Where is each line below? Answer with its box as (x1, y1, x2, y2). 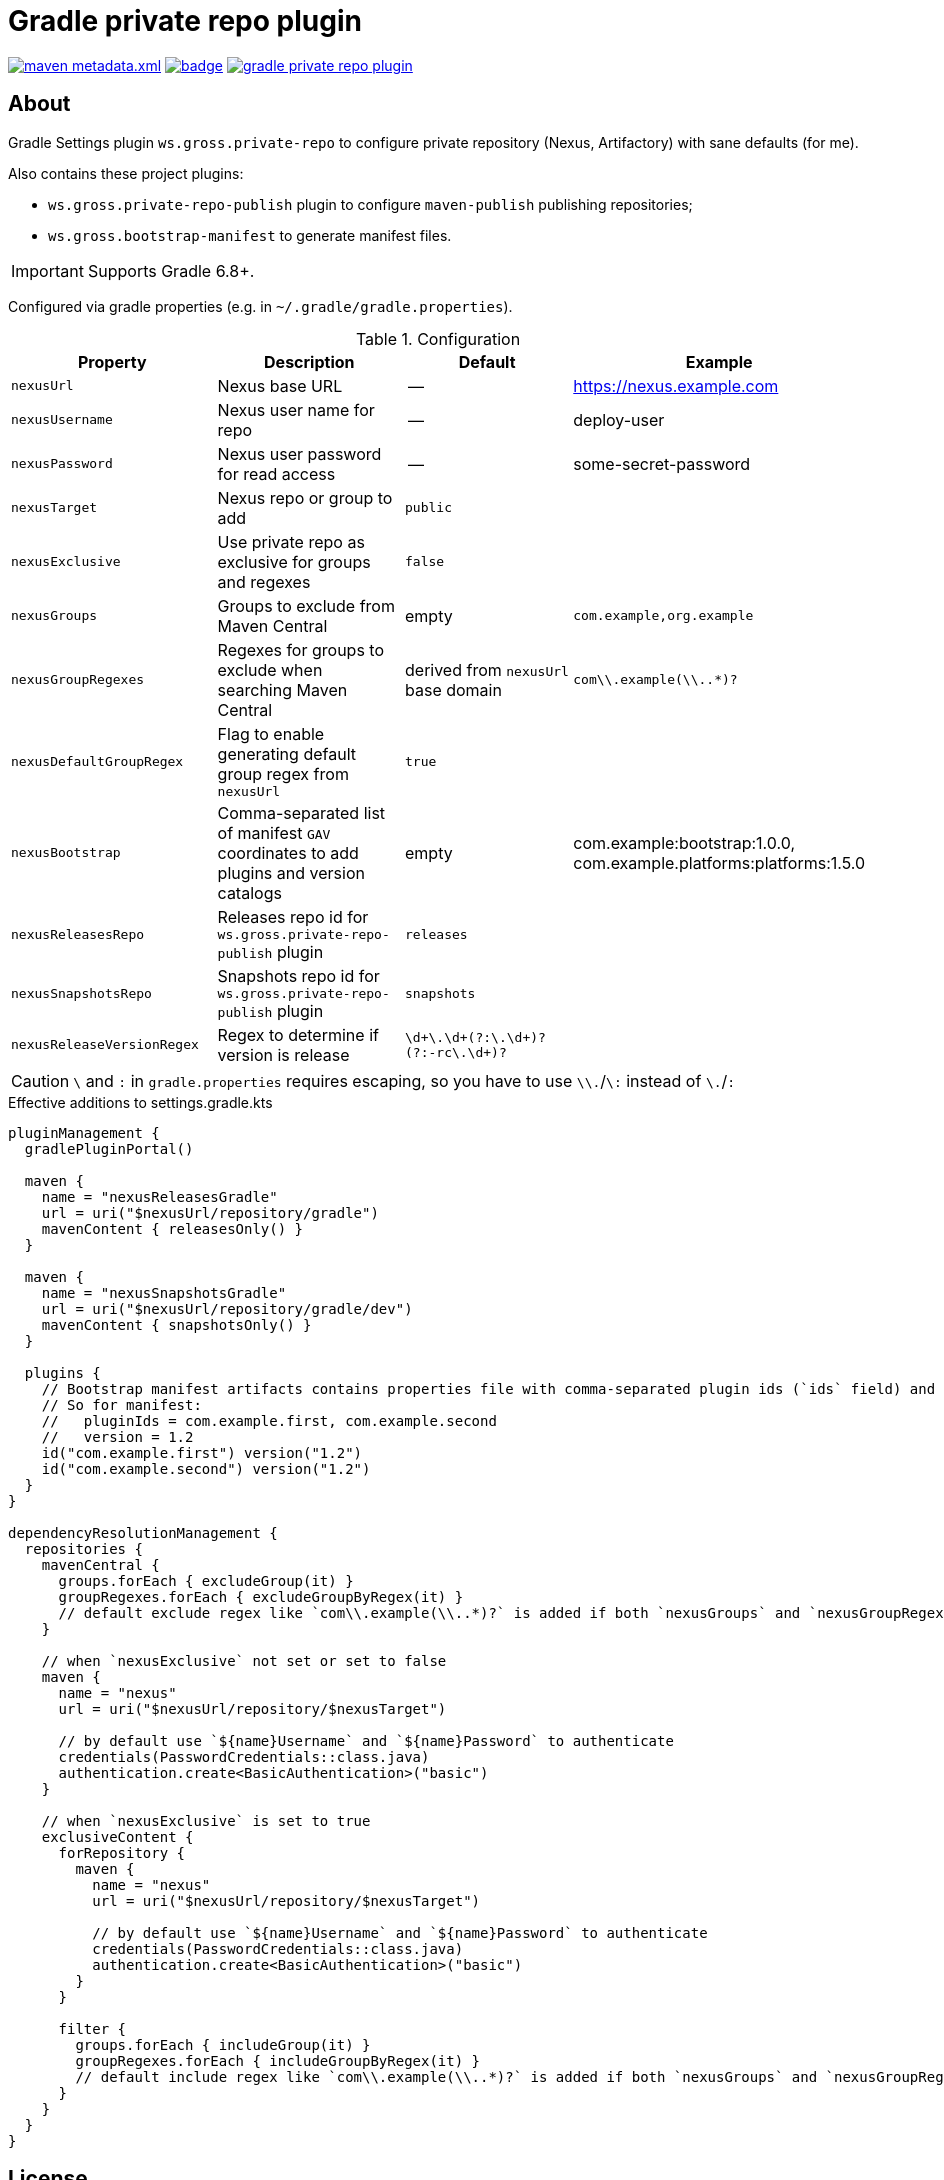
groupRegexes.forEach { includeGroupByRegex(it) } (75, 2052, 481, 2069)
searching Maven (217, 679, 348, 700)
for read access (217, 463, 336, 484)
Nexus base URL (217, 375, 343, 396)
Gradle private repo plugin (8, 4, 362, 38)
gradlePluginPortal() (24, 1140, 194, 1157)
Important (11, 260, 84, 281)
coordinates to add (217, 842, 359, 863)
